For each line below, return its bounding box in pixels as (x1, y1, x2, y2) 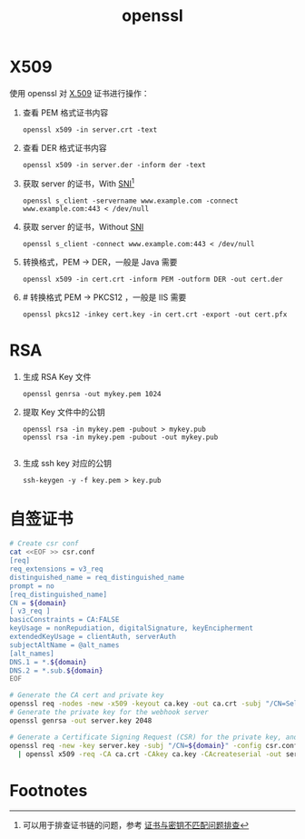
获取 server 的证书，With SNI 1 (22, 176, 134, 189)
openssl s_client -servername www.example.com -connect (22, 196, 239, 205)
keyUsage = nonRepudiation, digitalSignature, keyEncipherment (9, 624, 254, 633)
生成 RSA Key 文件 (22, 371, 92, 382)
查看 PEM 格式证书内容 (22, 106, 109, 118)
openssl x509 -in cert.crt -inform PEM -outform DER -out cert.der (22, 275, 283, 284)
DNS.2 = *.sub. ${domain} (9, 665, 103, 675)
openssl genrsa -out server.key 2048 (9, 715, 152, 725)
